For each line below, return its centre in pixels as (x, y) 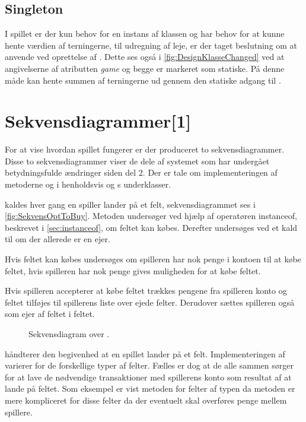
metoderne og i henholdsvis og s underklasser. (88, 184)
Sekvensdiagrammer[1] (98, 121)
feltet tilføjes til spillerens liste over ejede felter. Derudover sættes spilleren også (150, 302)
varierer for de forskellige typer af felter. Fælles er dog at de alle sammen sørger (149, 365)
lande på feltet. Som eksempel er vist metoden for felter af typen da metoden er (150, 388)
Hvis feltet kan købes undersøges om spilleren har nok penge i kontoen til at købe (153, 259)
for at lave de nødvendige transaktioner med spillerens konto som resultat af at (148, 377)
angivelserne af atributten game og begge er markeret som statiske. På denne (145, 68)
